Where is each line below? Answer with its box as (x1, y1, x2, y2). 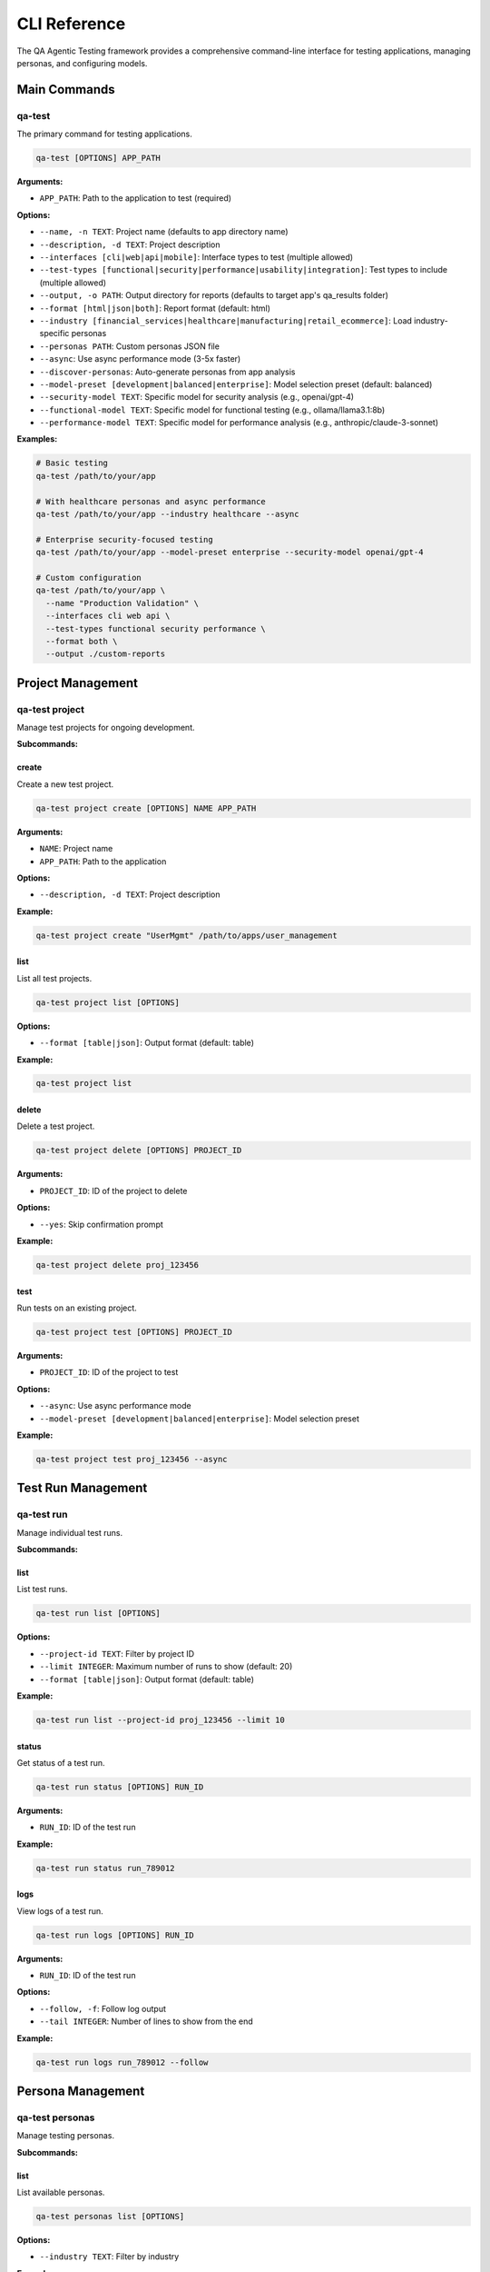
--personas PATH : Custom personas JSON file (39, 341, 220, 352)
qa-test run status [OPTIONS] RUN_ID (35, 1781, 204, 1792)
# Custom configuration (35, 573, 142, 583)
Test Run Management (16, 1480, 148, 1496)
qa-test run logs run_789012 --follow (35, 2057, 209, 2068)
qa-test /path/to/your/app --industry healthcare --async (35, 509, 299, 520)
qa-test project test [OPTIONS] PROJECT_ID (35, 1327, 233, 1337)
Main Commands (16, 82, 115, 97)
